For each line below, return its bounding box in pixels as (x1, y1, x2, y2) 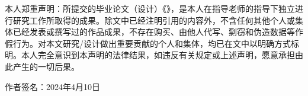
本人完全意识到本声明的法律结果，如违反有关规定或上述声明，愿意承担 (21, 49, 295, 61)
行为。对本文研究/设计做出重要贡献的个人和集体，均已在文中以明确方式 (12, 37, 291, 49)
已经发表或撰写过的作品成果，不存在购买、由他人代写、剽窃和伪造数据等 (12, 25, 295, 38)
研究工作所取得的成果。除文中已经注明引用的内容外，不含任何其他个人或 (12, 14, 295, 26)
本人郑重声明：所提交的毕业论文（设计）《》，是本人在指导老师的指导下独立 (5, 2, 295, 14)
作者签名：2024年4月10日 (5, 80, 100, 92)
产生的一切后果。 (12, 60, 79, 72)
